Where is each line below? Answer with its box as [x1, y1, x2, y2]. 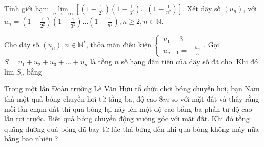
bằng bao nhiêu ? [4, 133, 58, 144]
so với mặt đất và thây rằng [171, 93, 259, 104]
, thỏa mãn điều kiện [86, 39, 152, 50]
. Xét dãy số [182, 3, 221, 13]
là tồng [90, 56, 112, 67]
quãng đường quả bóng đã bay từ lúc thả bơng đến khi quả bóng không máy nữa [4, 123, 259, 134]
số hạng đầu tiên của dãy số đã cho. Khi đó [121, 56, 258, 67]
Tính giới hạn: [4, 3, 49, 13]
